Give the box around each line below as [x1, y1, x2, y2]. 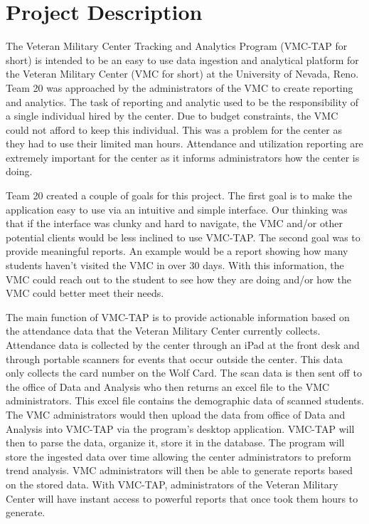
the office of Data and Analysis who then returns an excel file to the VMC [6, 379, 330, 394]
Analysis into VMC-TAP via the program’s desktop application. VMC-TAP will [6, 421, 355, 436]
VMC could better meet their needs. [6, 285, 164, 300]
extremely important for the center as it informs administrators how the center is [6, 150, 360, 164]
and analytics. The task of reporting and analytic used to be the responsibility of [6, 94, 358, 109]
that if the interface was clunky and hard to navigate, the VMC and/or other [6, 216, 343, 231]
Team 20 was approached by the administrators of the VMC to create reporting [6, 80, 353, 95]
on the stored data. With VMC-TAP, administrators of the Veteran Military [6, 476, 338, 491]
